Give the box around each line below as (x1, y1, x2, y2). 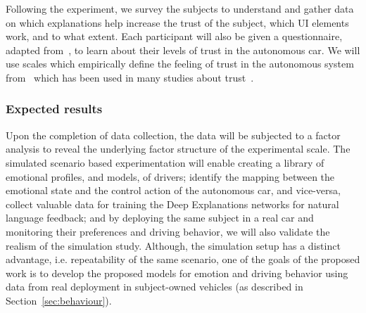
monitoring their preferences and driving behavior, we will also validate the (6, 224, 330, 238)
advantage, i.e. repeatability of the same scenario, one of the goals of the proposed (6, 252, 360, 267)
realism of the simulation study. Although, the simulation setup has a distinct (6, 238, 341, 253)
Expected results (6, 100, 103, 117)
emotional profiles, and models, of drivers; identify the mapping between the (6, 169, 335, 184)
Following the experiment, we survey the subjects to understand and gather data (6, 1, 354, 15)
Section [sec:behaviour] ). (6, 293, 112, 307)
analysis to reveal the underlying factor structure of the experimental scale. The (6, 141, 351, 156)
